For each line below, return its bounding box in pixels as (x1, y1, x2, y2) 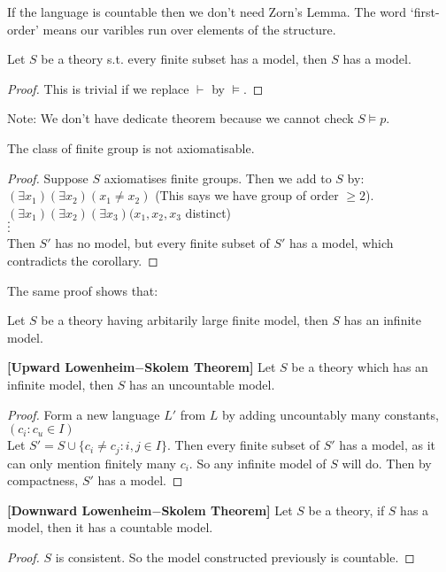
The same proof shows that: (7, 281, 158, 299)
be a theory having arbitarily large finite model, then (41, 311, 328, 329)
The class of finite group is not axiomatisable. (7, 138, 255, 157)
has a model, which (289, 234, 394, 252)
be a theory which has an (291, 358, 428, 376)
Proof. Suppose (7, 168, 88, 187)
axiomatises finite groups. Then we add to (104, 168, 332, 187)
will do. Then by (342, 453, 432, 472)
